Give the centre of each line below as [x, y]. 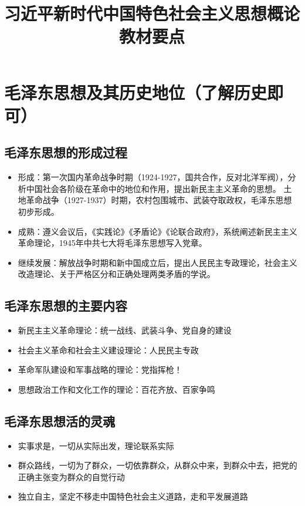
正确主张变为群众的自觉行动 [71, 476]
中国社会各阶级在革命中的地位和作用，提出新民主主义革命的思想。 [153, 188]
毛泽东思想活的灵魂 [60, 421]
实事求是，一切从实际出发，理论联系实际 [96, 445]
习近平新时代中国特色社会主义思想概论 [152, 13]
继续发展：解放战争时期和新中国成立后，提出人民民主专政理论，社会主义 [157, 262]
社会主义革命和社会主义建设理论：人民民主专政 [108, 350]
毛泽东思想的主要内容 [66, 306]
